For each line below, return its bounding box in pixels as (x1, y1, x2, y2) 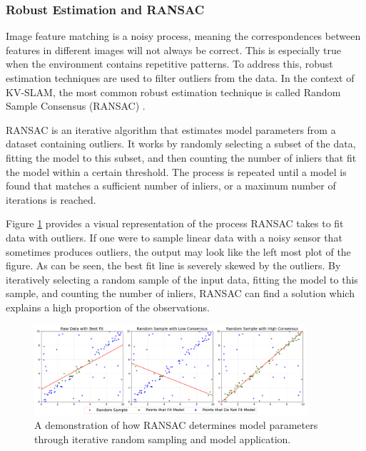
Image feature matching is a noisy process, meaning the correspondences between (6, 28, 361, 43)
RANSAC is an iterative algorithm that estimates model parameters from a (6, 122, 336, 137)
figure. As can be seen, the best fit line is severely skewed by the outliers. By (6, 258, 341, 273)
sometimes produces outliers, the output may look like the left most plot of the (6, 244, 351, 259)
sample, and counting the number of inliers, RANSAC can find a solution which (6, 286, 355, 301)
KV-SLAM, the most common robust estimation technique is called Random (6, 84, 341, 99)
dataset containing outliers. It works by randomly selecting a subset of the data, (6, 136, 356, 151)
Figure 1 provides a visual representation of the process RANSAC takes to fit (6, 216, 344, 231)
